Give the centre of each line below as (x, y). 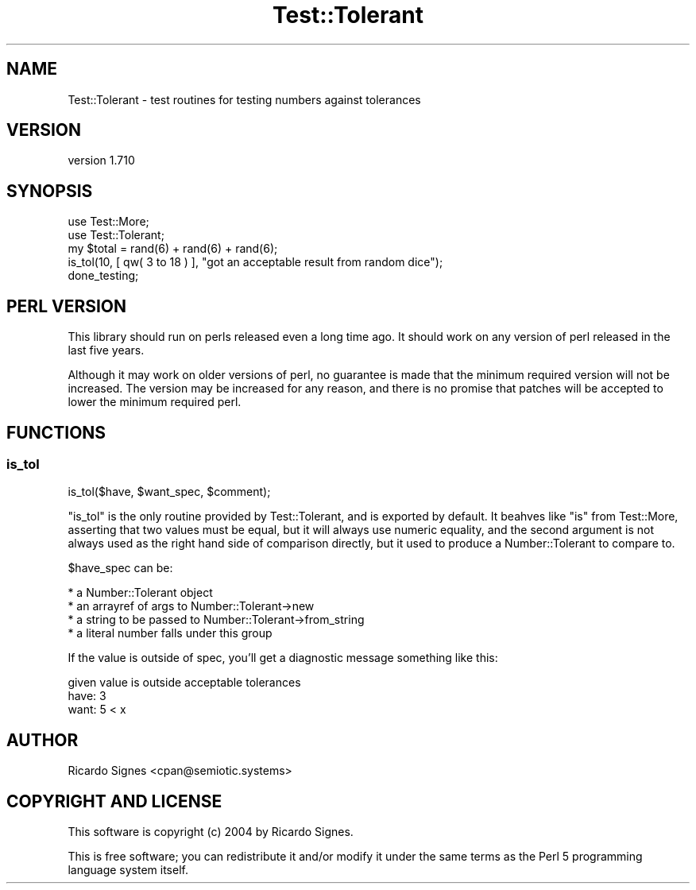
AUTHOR (43, 740)
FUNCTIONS (56, 432)
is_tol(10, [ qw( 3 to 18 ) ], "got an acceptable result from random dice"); (255, 262)
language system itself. (128, 870)
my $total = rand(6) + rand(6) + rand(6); (173, 249)
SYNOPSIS (50, 191)
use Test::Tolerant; (116, 235)
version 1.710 (101, 161)
